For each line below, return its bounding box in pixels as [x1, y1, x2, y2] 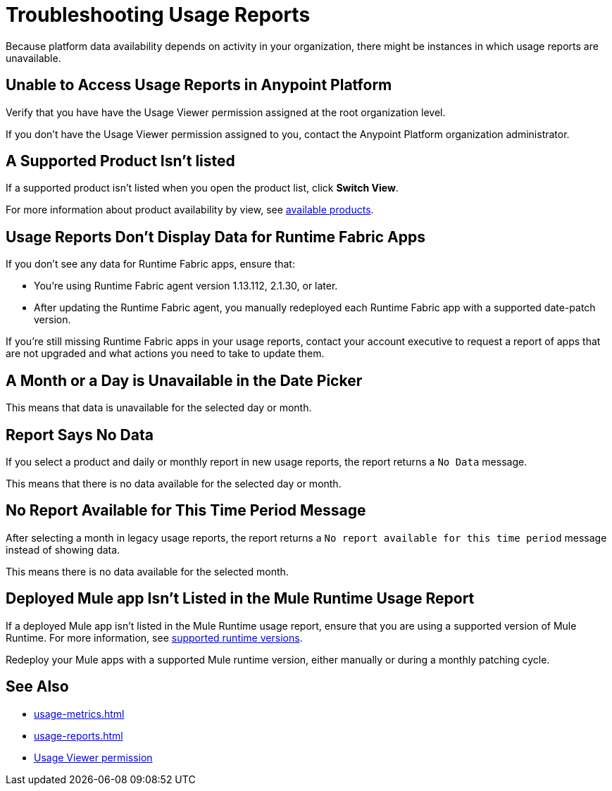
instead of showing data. [6, 543, 120, 556]
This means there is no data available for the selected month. [6, 565, 289, 578]
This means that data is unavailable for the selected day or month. [6, 401, 312, 414]
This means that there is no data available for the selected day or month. [6, 477, 342, 490]
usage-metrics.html [34, 707, 125, 720]
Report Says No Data [6, 425, 154, 444]
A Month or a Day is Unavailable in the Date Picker [6, 371, 363, 390]
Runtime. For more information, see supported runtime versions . [6, 631, 303, 644]
